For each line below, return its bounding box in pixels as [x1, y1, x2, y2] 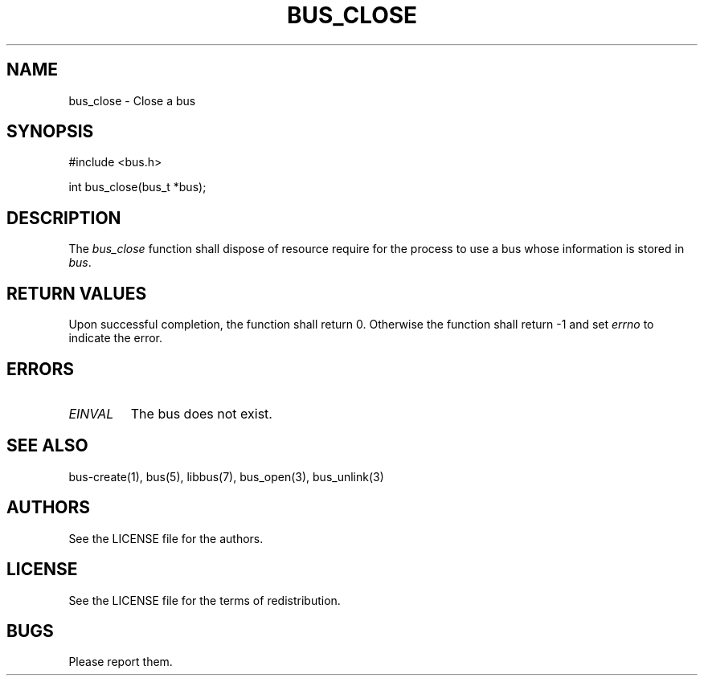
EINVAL [68, 405, 114, 422]
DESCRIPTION [6, 207, 121, 228]
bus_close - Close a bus [68, 93, 196, 108]
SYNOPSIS [6, 121, 94, 142]
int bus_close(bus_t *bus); [68, 180, 207, 194]
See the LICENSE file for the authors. [68, 531, 264, 545]
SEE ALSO [6, 435, 88, 456]
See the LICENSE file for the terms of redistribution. [68, 593, 341, 607]
